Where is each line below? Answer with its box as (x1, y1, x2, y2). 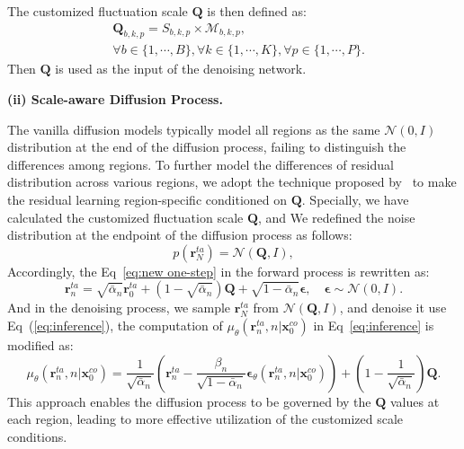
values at (389, 392, 440, 410)
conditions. (7, 427, 67, 445)
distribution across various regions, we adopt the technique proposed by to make (7, 172, 457, 191)
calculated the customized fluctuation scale (7, 207, 244, 226)
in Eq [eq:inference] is (313, 315, 434, 334)
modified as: (7, 335, 74, 354)
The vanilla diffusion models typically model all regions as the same (7, 119, 380, 138)
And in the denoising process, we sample (7, 298, 231, 317)
